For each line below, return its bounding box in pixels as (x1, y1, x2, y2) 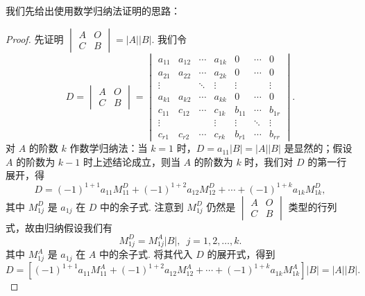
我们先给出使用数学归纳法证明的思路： (6, 3, 180, 17)
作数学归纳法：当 (69, 141, 148, 155)
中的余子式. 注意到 (100, 199, 184, 214)
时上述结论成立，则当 (83, 154, 180, 168)
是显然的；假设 (284, 141, 353, 155)
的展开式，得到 (207, 247, 275, 261)
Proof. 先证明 (6, 31, 64, 46)
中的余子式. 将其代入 (99, 247, 193, 261)
